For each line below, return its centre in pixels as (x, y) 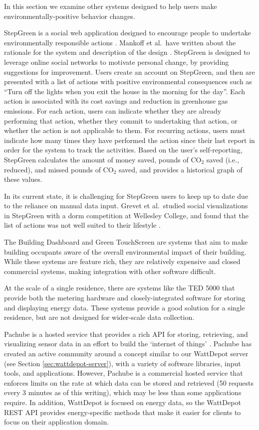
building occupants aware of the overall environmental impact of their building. (125, 251)
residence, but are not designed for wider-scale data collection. (99, 317)
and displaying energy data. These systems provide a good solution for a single (125, 307)
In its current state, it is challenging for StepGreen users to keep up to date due (126, 196)
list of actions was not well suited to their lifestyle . (82, 225)
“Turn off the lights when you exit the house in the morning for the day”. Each (125, 91)
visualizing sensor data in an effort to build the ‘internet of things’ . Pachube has (128, 344)
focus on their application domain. (57, 422)
